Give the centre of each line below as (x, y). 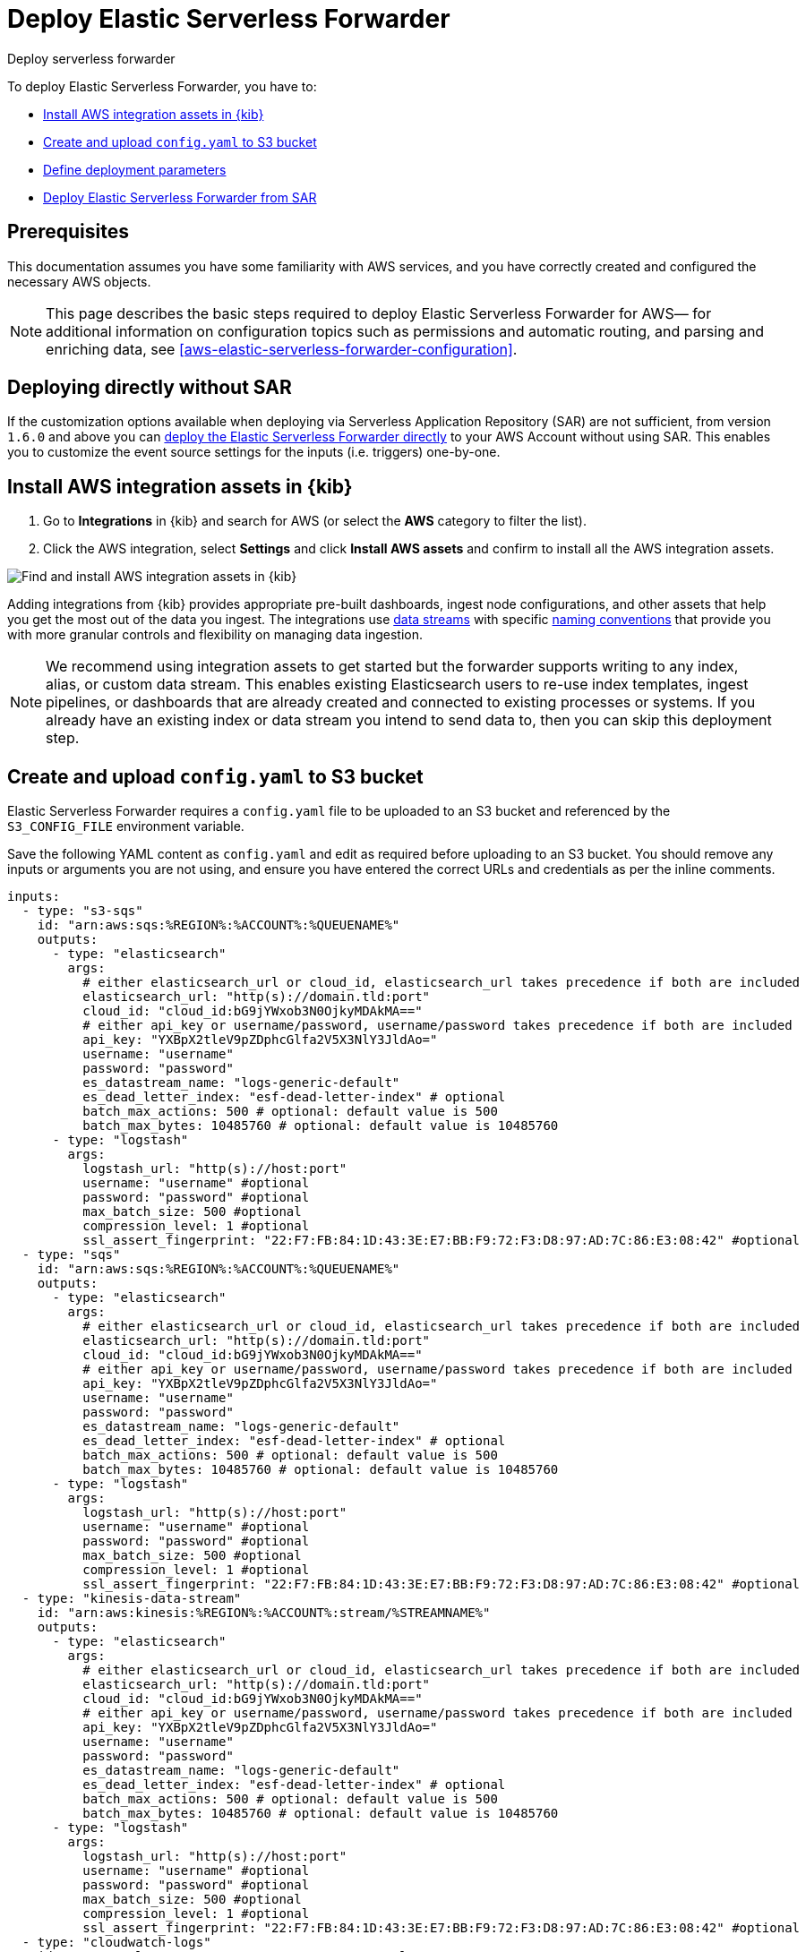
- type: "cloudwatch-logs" (116, 1943)
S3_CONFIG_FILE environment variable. (126, 826)
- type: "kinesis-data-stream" (132, 1599)
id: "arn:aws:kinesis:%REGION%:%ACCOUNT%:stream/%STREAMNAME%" (264, 1613)
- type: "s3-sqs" (82, 911)
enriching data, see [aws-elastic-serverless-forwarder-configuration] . (282, 349)
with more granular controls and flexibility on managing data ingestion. (215, 635)
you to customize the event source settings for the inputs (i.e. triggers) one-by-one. (254, 452)
